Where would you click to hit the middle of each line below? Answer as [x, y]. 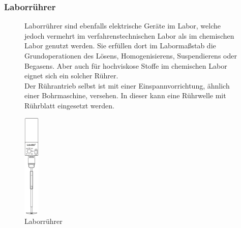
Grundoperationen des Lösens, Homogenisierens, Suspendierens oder [131, 55]
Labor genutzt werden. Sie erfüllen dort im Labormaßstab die [120, 46]
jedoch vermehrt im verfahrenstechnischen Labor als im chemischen [129, 35]
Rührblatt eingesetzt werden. [69, 105]
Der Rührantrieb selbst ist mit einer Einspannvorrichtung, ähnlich [127, 85]
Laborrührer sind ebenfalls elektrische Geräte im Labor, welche [123, 26]
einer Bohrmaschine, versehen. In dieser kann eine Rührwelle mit [125, 95]
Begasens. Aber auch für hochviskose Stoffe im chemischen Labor [126, 65]
